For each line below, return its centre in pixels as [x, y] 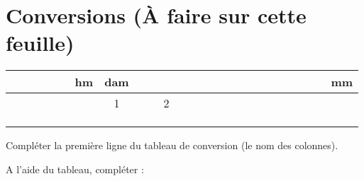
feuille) [40, 43]
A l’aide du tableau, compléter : [75, 169]
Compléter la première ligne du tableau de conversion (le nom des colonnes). [172, 145]
